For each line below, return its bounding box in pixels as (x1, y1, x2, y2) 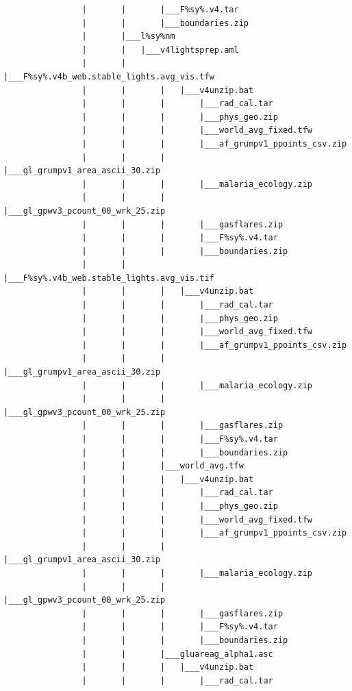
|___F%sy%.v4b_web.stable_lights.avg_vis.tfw (3, 71, 214, 81)
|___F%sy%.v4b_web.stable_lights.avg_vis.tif (3, 273, 214, 283)
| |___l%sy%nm (81, 32, 175, 42)
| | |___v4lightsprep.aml (81, 45, 239, 55)
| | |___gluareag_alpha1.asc (81, 649, 273, 659)
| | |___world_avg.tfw (81, 461, 244, 471)
